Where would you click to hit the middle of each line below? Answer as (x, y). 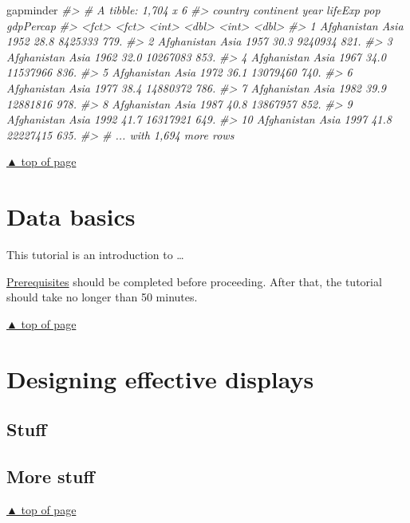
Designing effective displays (160, 378)
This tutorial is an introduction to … (95, 255)
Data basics (71, 216)
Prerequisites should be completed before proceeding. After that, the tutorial (194, 281)
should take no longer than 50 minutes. (102, 297)
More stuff (51, 476)
